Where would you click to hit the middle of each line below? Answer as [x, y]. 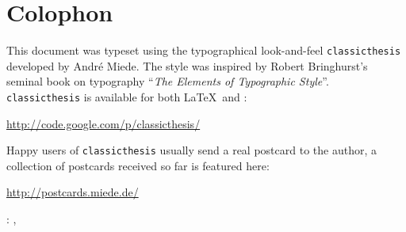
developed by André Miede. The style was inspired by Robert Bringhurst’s [187, 65]
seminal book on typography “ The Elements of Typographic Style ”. [168, 81]
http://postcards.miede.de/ [73, 192]
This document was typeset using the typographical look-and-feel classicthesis [204, 50]
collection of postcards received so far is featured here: [138, 165]
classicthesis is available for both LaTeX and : [127, 96]
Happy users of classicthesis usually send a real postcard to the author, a [192, 150]
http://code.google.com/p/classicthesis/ [103, 123]
